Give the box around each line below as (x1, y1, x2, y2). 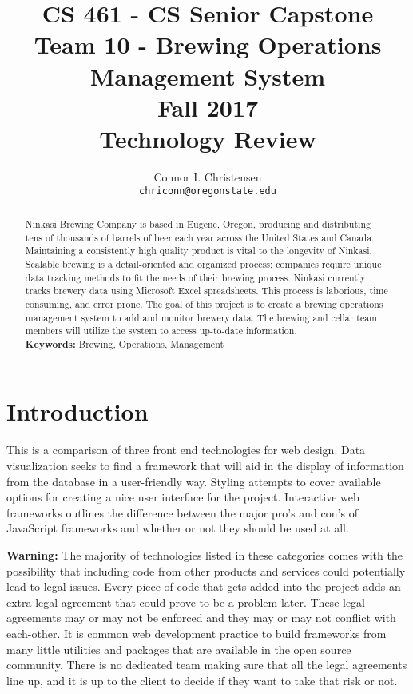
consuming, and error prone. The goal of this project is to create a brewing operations (25, 297, 383, 310)
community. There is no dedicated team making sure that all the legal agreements (6, 656, 407, 673)
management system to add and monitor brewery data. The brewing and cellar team (25, 310, 378, 324)
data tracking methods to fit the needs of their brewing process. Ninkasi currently (25, 270, 366, 284)
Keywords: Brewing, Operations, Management (25, 337, 224, 351)
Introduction (6, 395, 149, 428)
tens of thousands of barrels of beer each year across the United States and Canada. (25, 230, 375, 244)
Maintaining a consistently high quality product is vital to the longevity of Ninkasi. (25, 244, 372, 257)
